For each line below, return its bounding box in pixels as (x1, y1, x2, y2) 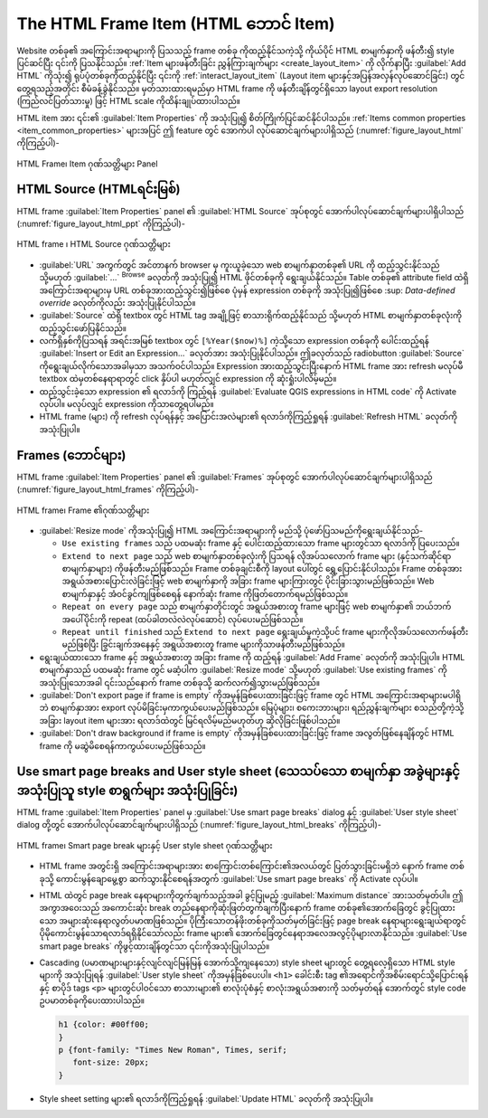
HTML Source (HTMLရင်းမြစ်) (16, 182, 181, 197)
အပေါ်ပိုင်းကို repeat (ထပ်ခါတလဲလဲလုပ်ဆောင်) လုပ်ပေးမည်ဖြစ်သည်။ (61, 613, 304, 624)
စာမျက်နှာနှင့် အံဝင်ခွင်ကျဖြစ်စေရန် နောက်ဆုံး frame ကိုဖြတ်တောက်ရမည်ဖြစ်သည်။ (61, 588, 348, 599)
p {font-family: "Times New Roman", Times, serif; (58, 1045, 288, 1055)
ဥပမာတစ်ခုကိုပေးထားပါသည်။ (39, 995, 145, 1006)
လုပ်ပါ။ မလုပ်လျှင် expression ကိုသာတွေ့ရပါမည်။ (39, 399, 214, 410)
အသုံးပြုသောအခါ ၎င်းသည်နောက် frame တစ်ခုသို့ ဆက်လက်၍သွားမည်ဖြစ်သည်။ (39, 677, 321, 687)
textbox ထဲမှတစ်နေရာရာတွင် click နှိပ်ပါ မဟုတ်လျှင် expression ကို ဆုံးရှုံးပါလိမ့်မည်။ (39, 374, 337, 384)
